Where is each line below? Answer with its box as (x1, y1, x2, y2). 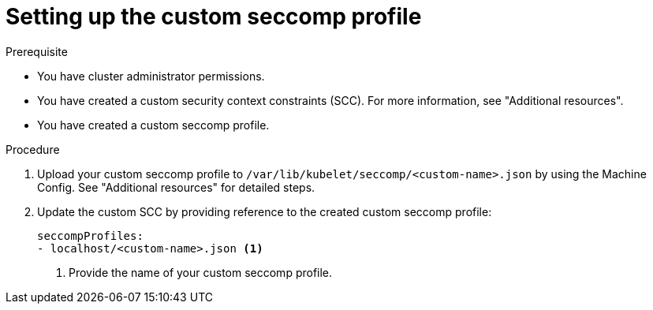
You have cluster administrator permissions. (37, 69, 265, 83)
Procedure (6, 142, 60, 156)
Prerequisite (6, 44, 68, 58)
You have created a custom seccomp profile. (37, 118, 270, 132)
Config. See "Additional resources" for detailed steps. (37, 180, 315, 194)
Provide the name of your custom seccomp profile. (69, 265, 333, 279)
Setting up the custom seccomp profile (6, 3, 422, 30)
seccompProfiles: (37, 229, 144, 242)
